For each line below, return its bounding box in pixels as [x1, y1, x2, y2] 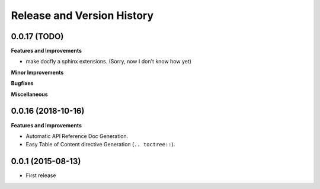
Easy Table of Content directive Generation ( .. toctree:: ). [25, 141, 175, 148]
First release [25, 172, 56, 179]
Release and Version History [11, 9, 154, 22]
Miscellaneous [11, 91, 49, 98]
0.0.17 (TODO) [11, 31, 64, 41]
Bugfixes [11, 80, 34, 87]
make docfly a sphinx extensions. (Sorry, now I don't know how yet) [25, 58, 192, 65]
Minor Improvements [11, 69, 64, 76]
